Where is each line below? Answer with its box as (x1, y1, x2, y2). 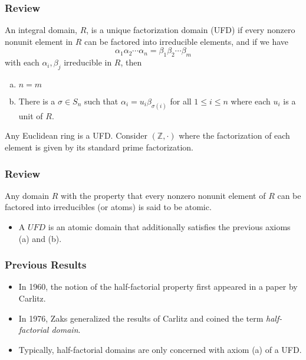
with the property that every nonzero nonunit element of (61, 189, 266, 201)
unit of (18, 109, 43, 122)
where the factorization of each (179, 129, 290, 142)
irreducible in (64, 56, 112, 68)
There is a (18, 95, 55, 107)
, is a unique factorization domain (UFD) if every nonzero (86, 24, 295, 36)
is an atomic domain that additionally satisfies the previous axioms (48, 221, 291, 233)
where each (231, 95, 271, 107)
